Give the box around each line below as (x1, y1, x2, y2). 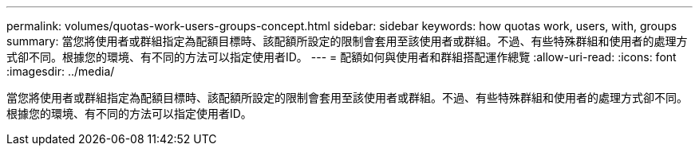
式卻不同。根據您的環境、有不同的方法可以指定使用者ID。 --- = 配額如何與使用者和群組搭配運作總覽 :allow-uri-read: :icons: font (6, 50, 677, 64)
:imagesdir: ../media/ (6, 64, 115, 78)
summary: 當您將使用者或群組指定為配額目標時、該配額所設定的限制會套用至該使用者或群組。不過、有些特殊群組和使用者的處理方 (6, 34, 688, 48)
